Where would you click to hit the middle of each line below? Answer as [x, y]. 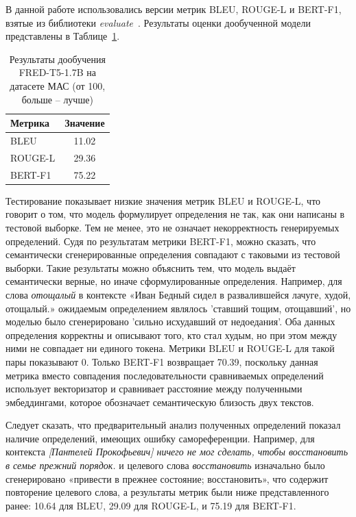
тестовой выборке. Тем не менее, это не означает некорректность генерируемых [173, 227]
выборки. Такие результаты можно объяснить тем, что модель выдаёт [151, 267]
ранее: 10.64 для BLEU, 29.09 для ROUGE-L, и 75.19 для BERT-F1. [151, 505]
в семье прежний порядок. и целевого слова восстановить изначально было [165, 465]
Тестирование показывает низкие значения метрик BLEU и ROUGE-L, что [163, 200]
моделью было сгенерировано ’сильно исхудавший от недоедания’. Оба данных [170, 321]
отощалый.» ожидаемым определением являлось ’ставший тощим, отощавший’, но [178, 308]
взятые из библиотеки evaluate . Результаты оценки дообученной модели [158, 22]
